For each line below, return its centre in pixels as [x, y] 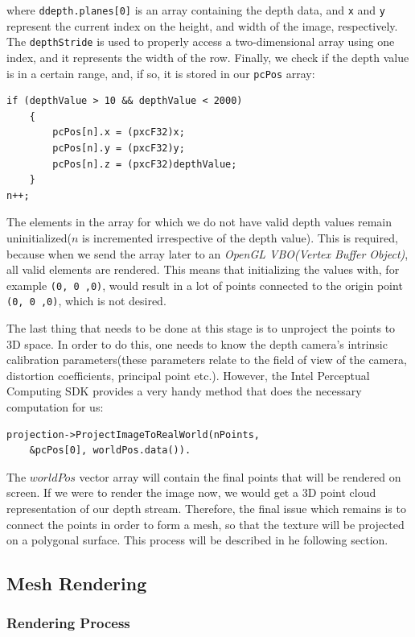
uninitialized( [39, 237]
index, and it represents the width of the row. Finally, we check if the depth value [208, 57]
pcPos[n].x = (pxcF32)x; [119, 132]
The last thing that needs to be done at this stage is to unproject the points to [201, 328]
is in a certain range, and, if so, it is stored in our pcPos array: [161, 73]
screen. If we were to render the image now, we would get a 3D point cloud [191, 492]
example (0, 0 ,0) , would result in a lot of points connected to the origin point [205, 285]
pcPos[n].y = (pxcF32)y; [119, 148]
